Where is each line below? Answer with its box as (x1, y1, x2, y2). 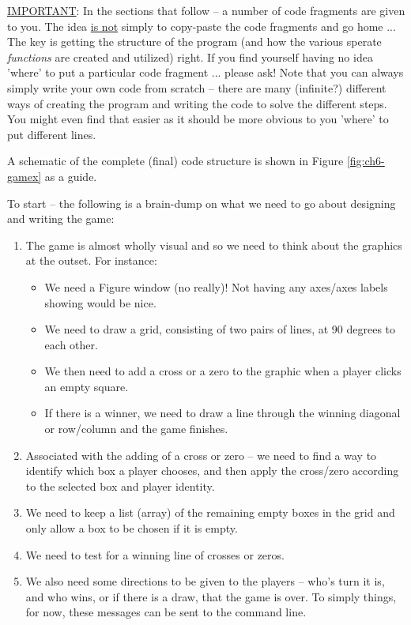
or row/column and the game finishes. (44, 420, 228, 437)
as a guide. (44, 168, 97, 184)
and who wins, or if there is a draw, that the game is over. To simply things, (25, 588, 397, 604)
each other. (44, 336, 98, 352)
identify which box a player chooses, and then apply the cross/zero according (25, 462, 399, 479)
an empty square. (44, 378, 129, 394)
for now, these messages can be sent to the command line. (25, 604, 307, 620)
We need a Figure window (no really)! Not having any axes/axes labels (44, 278, 388, 295)
